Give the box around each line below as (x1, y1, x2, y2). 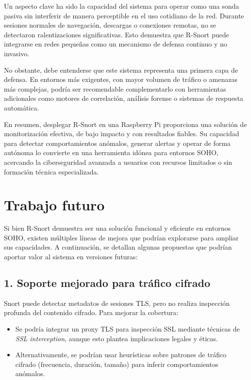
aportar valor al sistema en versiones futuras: (4, 252, 138, 261)
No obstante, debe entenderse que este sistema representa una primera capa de (4, 64, 238, 75)
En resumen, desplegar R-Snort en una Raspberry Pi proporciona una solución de (4, 119, 247, 129)
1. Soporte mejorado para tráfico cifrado (4, 275, 211, 290)
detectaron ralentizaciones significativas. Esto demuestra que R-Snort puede (4, 29, 229, 39)
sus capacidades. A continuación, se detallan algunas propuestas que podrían (4, 242, 232, 252)
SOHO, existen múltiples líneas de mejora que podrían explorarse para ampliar (4, 232, 239, 242)
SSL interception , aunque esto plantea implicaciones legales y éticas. (15, 333, 218, 343)
